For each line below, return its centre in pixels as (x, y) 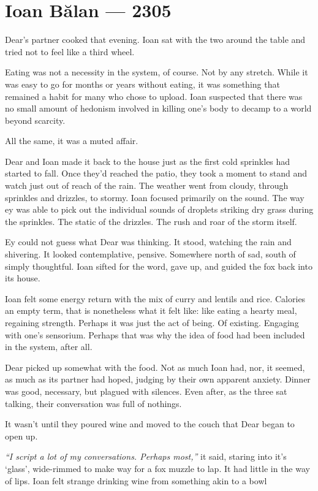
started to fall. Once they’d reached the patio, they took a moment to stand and (156, 173)
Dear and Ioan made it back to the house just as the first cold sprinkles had (148, 161)
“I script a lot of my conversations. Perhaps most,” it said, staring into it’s (146, 456)
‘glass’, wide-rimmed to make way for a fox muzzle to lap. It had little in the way (157, 468)
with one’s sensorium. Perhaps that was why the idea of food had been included (155, 334)
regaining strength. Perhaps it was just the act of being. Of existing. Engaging (152, 322)
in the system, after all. (49, 347)
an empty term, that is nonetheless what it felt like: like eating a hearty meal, (151, 310)
